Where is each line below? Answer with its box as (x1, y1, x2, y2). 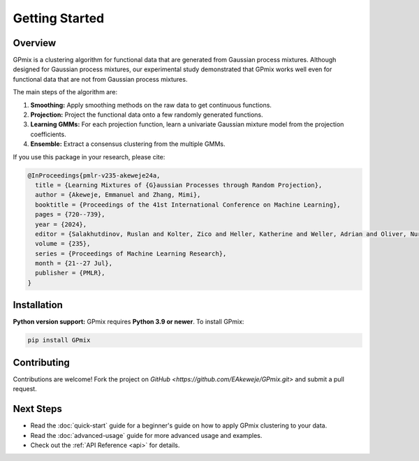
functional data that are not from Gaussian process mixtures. (13, 75, 188, 83)
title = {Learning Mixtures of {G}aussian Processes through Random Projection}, (35, 181, 323, 189)
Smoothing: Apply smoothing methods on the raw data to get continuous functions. (30, 101, 272, 109)
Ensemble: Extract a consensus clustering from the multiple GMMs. (30, 140, 226, 148)
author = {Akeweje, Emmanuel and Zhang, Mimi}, (35, 191, 201, 199)
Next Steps (13, 403, 62, 415)
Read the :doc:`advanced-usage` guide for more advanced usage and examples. (30, 431, 263, 439)
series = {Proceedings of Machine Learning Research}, (35, 249, 227, 258)
